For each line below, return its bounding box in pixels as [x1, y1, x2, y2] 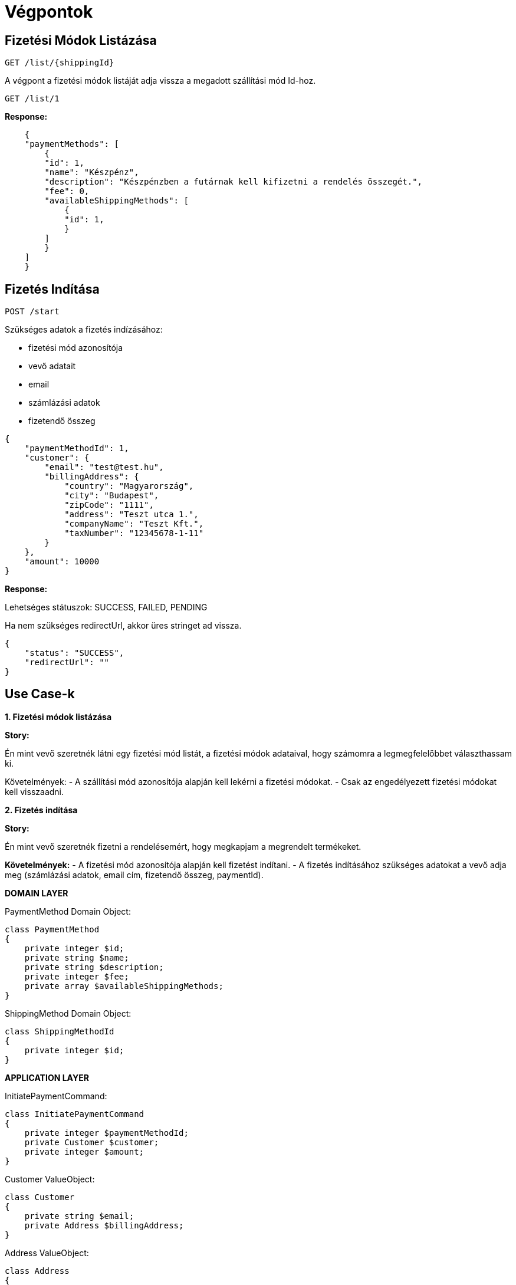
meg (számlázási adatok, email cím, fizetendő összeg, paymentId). [5, 869, 264, 880]
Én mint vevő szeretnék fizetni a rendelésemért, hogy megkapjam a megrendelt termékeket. [5, 841, 361, 852]
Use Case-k [5, 686, 75, 702]
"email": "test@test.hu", [44, 462, 164, 472]
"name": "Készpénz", [44, 167, 139, 178]
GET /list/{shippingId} [5, 58, 114, 68]
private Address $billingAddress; [24, 1220, 184, 1230]
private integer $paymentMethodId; [24, 1128, 189, 1138]
